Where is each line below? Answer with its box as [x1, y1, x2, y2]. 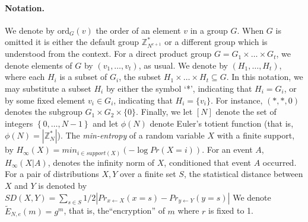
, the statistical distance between [183, 168, 303, 180]
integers [5, 117, 33, 129]
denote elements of [5, 59, 72, 71]
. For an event [202, 143, 253, 156]
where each [5, 70, 45, 83]
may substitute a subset [5, 82, 91, 94]
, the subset [119, 70, 161, 83]
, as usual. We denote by [138, 59, 228, 71]
